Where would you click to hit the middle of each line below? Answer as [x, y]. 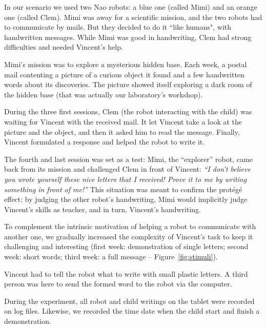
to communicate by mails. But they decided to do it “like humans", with [118, 27]
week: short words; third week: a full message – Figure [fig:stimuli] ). [111, 257]
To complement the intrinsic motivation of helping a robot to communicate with [130, 226]
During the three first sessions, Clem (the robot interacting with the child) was [128, 111]
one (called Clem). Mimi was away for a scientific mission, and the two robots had [133, 17]
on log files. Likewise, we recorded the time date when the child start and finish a [132, 311]
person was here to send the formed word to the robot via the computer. [118, 284]
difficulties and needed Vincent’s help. [64, 47]
